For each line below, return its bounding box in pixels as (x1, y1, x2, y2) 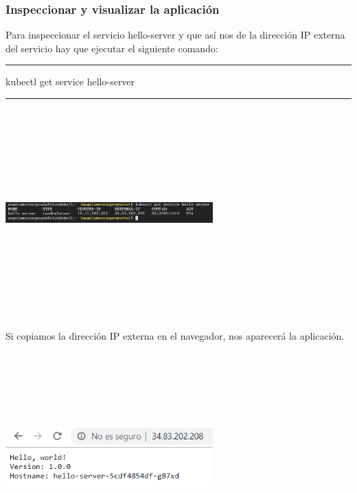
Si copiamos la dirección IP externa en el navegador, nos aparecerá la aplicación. (5, 328, 345, 342)
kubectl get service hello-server (5, 74, 135, 89)
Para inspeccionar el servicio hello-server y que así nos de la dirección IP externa (5, 28, 345, 42)
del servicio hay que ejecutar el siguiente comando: (5, 41, 218, 55)
